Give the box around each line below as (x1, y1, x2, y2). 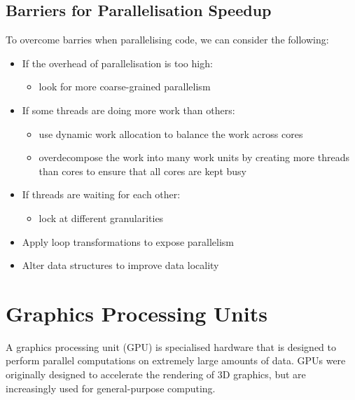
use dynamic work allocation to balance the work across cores (39, 126, 303, 141)
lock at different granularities (39, 210, 164, 225)
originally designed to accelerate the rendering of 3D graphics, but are (6, 367, 306, 382)
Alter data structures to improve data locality (22, 258, 219, 273)
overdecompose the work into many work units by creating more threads (39, 150, 349, 165)
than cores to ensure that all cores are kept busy (39, 163, 246, 178)
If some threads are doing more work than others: (22, 102, 235, 117)
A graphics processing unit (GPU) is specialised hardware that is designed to (6, 339, 337, 354)
